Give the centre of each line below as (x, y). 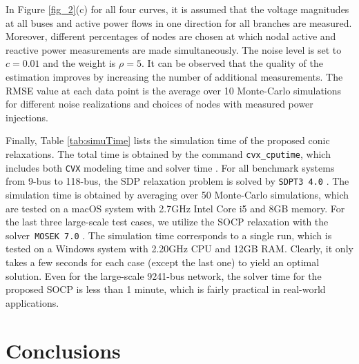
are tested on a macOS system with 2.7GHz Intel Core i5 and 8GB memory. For (175, 208)
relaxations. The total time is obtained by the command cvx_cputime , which (168, 153)
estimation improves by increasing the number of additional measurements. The (174, 76)
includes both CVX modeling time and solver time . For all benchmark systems (170, 167)
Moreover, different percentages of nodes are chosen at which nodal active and (171, 36)
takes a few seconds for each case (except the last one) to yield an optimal (163, 262)
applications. (32, 302)
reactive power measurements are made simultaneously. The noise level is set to (174, 49)
